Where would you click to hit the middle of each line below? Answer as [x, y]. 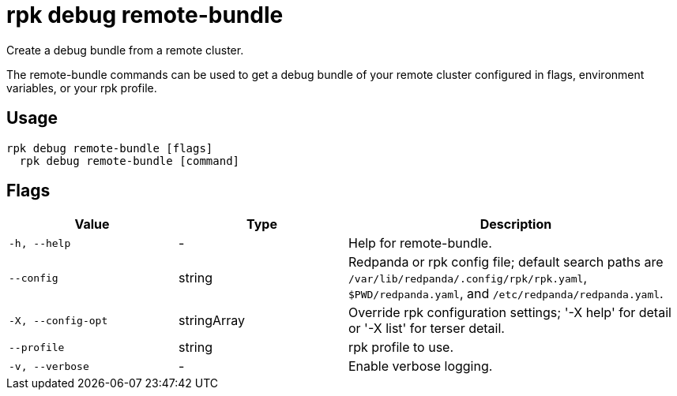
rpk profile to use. [401, 347]
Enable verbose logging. [421, 366]
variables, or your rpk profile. [82, 88]
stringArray [212, 321]
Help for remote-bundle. [420, 243]
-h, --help [40, 243]
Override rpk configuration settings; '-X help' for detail [510, 313]
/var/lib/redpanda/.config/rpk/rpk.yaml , [468, 278]
